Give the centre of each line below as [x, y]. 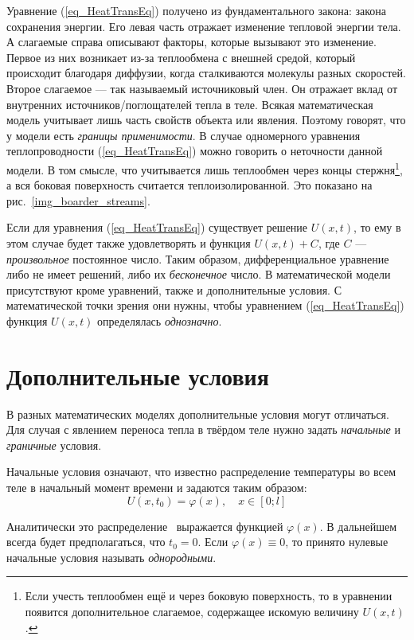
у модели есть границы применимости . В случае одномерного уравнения [184, 135]
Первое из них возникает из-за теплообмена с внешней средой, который [181, 57]
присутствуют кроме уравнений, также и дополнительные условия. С [174, 289]
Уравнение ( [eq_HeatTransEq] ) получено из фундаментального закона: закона [197, 10]
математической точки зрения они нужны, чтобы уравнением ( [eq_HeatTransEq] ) [205, 305]
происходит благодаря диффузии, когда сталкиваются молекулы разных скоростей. [206, 73]
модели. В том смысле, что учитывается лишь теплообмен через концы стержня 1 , [205, 168]
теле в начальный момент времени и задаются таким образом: [157, 488]
